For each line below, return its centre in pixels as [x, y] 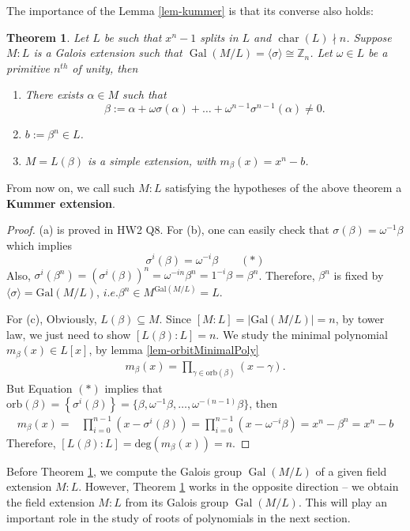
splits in [219, 37]
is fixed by [359, 275]
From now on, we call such [71, 188]
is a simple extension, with [152, 160]
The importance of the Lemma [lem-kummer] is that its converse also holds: [190, 10]
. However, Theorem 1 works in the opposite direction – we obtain [239, 486]
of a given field [351, 471]
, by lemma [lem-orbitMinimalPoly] [174, 350]
